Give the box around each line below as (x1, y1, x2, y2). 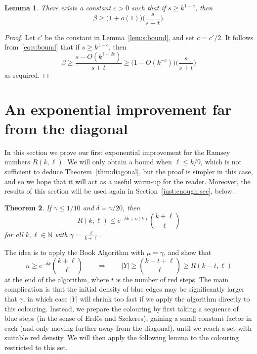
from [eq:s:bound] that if (4, 42, 80, 52)
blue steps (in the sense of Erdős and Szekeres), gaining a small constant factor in (4, 313, 252, 323)
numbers (4, 156, 30, 167)
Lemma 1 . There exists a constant (4, 2, 111, 12)
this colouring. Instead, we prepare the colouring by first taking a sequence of (4, 303, 239, 313)
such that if (131, 2, 166, 12)
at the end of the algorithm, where (4, 274, 109, 284)
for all (4, 229, 23, 240)
